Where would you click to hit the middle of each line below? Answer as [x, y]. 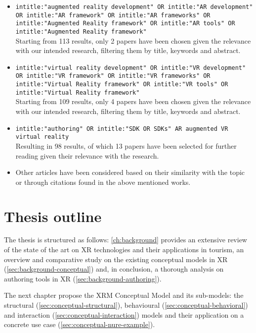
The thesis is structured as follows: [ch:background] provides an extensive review [126, 240]
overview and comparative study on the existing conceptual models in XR [116, 259]
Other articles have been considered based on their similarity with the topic [130, 172]
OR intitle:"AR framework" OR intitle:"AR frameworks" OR [113, 15]
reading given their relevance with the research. [87, 155]
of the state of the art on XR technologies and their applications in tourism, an [124, 250]
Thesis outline [53, 216]
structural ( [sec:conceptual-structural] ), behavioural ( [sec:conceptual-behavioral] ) [126, 305]
